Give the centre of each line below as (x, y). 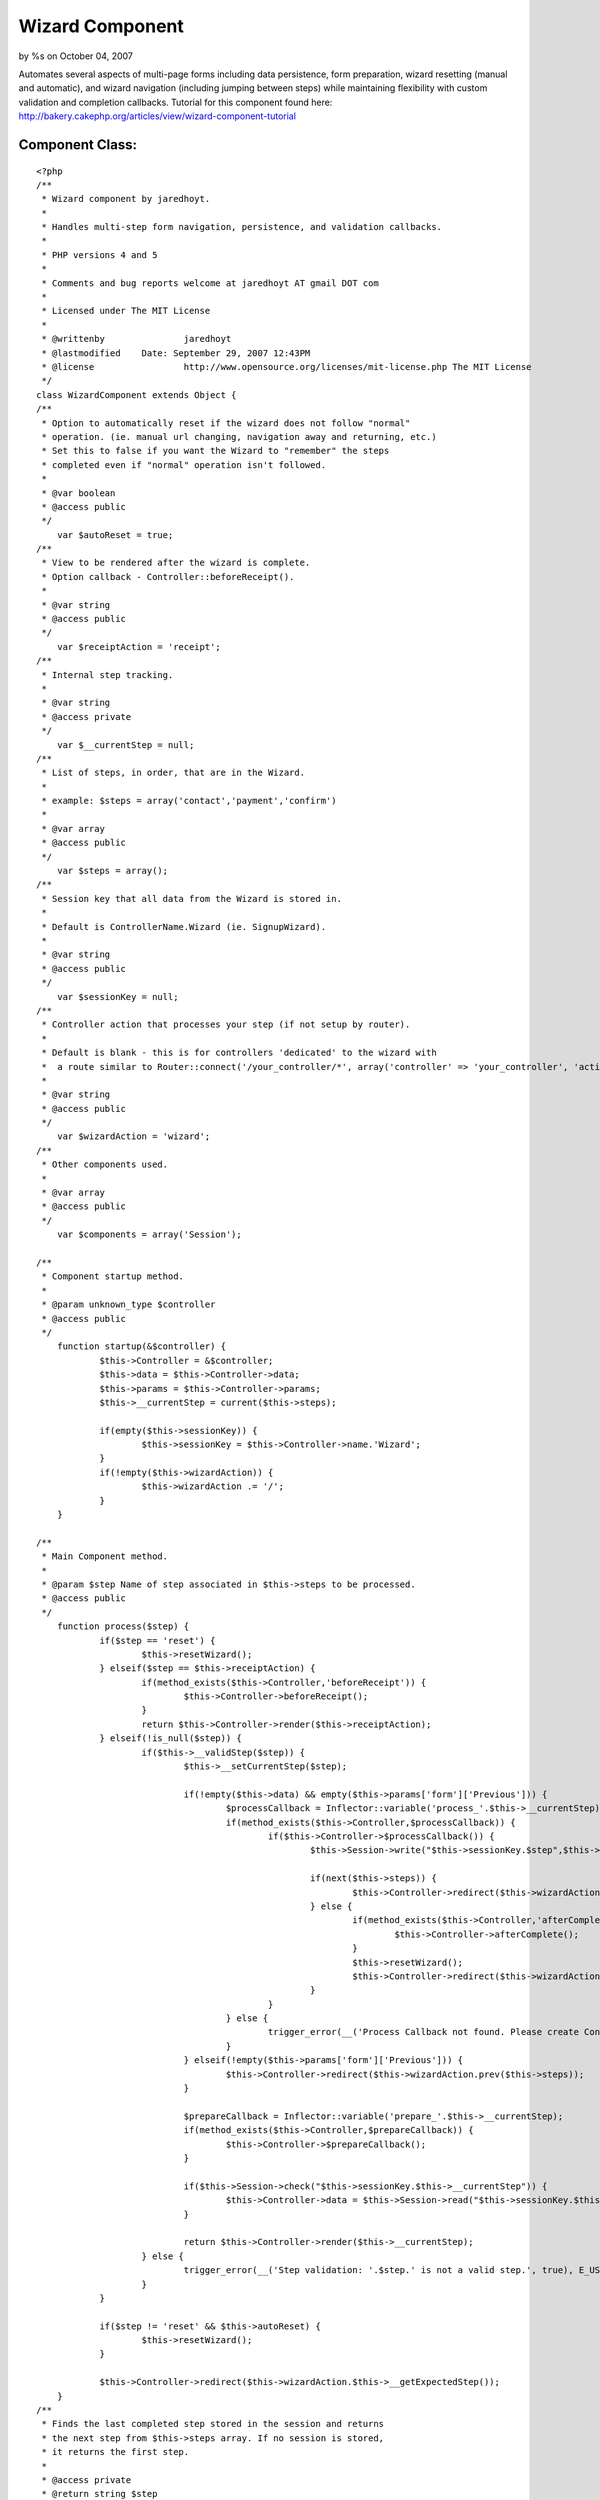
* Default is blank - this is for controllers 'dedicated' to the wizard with (239, 1053)
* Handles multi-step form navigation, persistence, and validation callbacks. (242, 227)
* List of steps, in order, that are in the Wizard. (173, 773)
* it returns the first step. (115, 2452)
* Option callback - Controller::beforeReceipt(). (168, 576)
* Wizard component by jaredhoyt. (126, 199)
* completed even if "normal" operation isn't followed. (184, 464)
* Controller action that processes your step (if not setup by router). (226, 1024)
